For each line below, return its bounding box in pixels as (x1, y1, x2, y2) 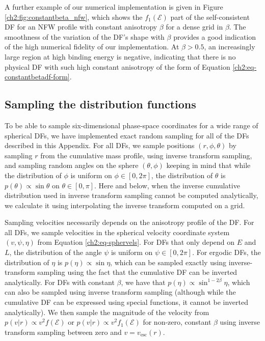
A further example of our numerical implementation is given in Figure (5, 2, 223, 12)
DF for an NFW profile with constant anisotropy (5, 21, 157, 32)
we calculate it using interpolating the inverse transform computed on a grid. (5, 200, 245, 210)
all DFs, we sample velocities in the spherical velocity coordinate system (5, 226, 230, 237)
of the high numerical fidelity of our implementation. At (5, 41, 179, 52)
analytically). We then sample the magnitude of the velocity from (5, 306, 209, 317)
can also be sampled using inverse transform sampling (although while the (5, 287, 236, 297)
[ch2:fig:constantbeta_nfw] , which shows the (5, 11, 143, 22)
